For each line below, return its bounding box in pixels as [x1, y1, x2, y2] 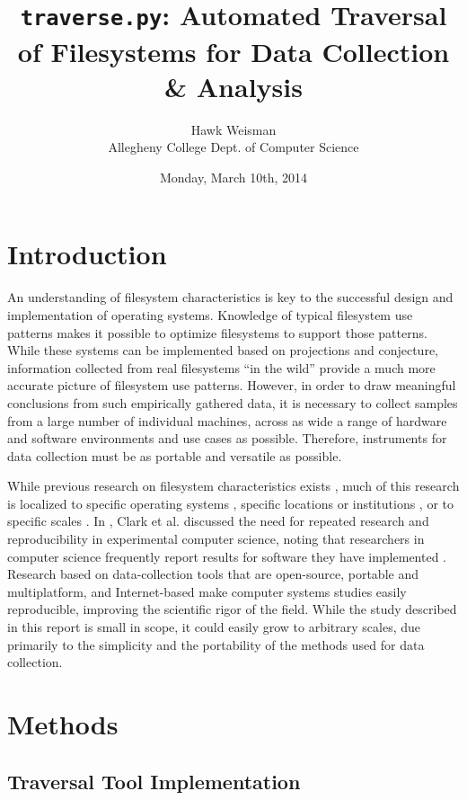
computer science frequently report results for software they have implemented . [7, 547, 447, 565]
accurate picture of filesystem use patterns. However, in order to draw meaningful [7, 376, 456, 395]
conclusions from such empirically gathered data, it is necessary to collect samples [7, 393, 458, 412]
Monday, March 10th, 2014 [159, 167, 308, 186]
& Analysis [164, 67, 303, 104]
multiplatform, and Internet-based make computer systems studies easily [7, 582, 407, 600]
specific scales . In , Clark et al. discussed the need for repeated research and [7, 511, 429, 530]
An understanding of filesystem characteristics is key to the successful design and [7, 288, 454, 307]
